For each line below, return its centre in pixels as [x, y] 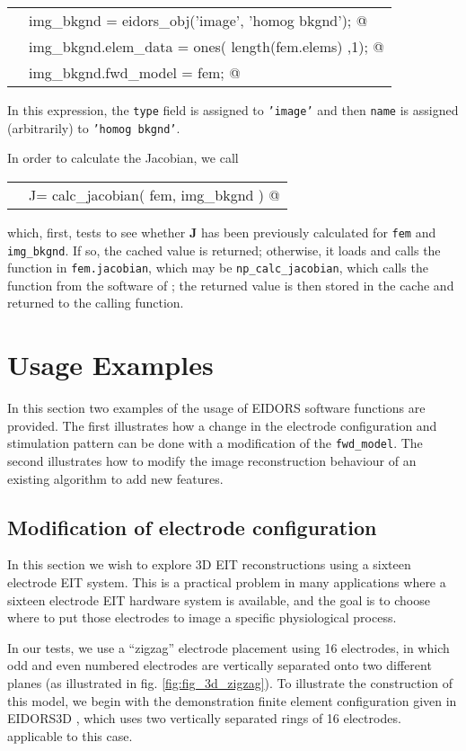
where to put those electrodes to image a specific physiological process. [202, 617]
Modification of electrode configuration [192, 527]
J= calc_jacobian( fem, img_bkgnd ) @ [154, 194]
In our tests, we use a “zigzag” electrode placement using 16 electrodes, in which [229, 647]
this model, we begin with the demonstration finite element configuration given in [232, 700]
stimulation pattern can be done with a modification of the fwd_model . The [215, 443]
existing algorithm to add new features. [115, 478]
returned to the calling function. [96, 303]
